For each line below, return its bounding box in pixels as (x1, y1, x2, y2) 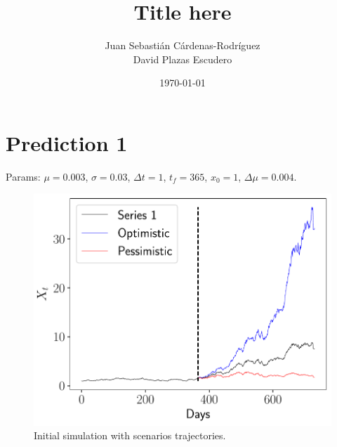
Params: (6, 169, 41, 183)
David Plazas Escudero (133, 51, 232, 66)
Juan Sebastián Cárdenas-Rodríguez (105, 38, 260, 53)
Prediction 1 (6, 128, 128, 157)
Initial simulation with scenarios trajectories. (34, 428, 226, 443)
